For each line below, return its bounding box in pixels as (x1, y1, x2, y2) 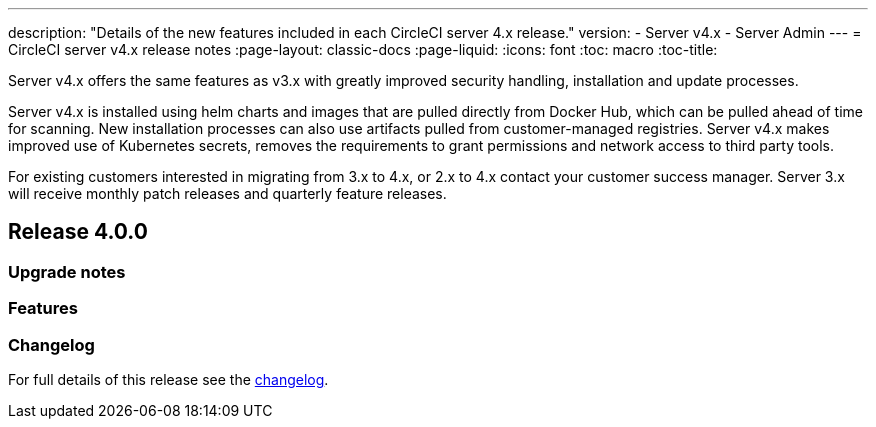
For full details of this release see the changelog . (8, 370, 329, 388)
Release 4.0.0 (8, 219, 148, 245)
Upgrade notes (8, 261, 126, 282)
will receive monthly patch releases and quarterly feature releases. (8, 185, 447, 202)
